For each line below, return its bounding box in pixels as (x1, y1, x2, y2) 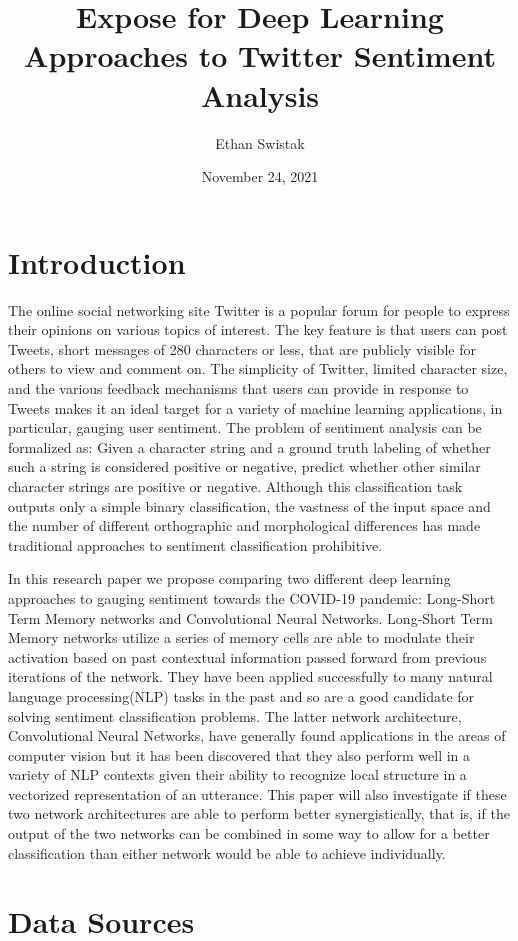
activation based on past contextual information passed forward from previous (8, 646, 487, 667)
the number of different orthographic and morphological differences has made (8, 515, 481, 536)
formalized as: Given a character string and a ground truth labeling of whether (8, 436, 491, 457)
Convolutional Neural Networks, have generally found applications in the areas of (8, 725, 506, 746)
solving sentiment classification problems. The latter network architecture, (8, 705, 462, 726)
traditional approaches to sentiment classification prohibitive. (8, 534, 383, 555)
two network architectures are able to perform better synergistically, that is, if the (8, 803, 510, 824)
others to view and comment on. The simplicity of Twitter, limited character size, (8, 358, 508, 379)
